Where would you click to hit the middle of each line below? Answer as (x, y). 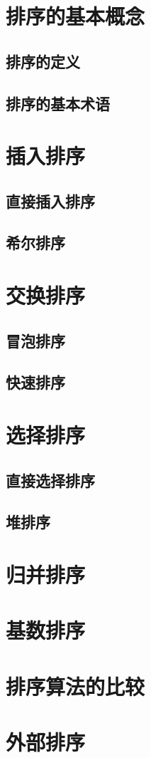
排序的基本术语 (58, 103)
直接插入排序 (50, 201)
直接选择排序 (50, 480)
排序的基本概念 (75, 16)
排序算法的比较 (75, 686)
